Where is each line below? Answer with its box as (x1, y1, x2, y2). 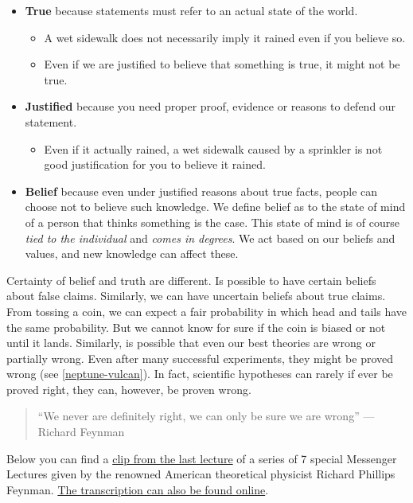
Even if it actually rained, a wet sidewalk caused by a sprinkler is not (44, 140, 383, 157)
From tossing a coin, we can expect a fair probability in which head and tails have (6, 302, 407, 319)
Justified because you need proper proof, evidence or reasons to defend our (25, 98, 396, 115)
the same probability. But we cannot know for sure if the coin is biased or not (6, 318, 386, 335)
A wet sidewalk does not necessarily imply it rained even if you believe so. (44, 29, 406, 45)
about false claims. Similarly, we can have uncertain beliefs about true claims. (6, 287, 386, 304)
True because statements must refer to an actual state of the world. (25, 2, 358, 18)
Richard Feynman (37, 423, 125, 440)
